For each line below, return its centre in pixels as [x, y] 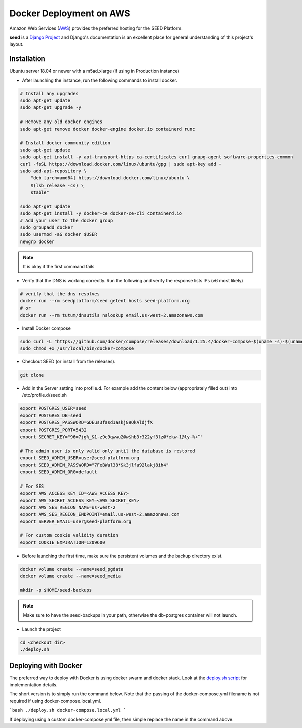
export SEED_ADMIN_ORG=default [59, 472]
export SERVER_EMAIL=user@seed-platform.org [76, 521]
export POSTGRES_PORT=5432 [53, 430]
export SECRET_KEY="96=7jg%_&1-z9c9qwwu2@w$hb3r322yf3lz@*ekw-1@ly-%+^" [111, 437]
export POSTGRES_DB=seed [51, 415]
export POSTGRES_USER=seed [53, 409]
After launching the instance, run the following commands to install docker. [99, 80]
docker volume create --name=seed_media [70, 576]
